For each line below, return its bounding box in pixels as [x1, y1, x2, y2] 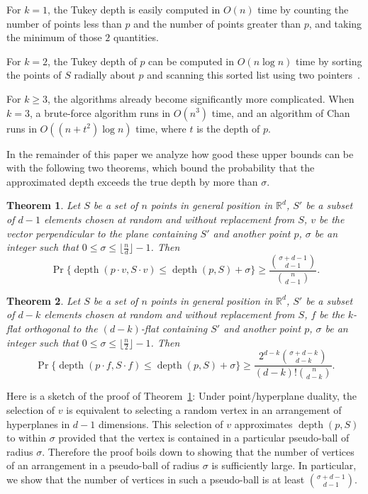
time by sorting [296, 53, 362, 68]
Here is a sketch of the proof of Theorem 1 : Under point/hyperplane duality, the [6, 388, 357, 403]
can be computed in [148, 53, 235, 68]
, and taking [308, 16, 362, 30]
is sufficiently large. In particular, [211, 458, 357, 473]
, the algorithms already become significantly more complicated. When [48, 91, 355, 106]
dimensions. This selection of [98, 416, 223, 431]
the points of [6, 67, 62, 82]
